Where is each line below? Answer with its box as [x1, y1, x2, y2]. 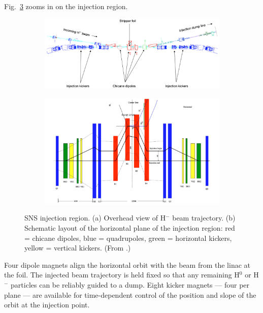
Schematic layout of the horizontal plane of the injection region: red [24, 223, 235, 233]
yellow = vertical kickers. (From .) [24, 242, 131, 253]
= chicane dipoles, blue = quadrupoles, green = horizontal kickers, [24, 232, 232, 243]
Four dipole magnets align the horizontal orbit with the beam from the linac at [4, 259, 251, 270]
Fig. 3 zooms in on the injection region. [4, 1, 128, 11]
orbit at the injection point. [4, 299, 90, 310]
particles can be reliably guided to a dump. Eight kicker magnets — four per [11, 279, 250, 290]
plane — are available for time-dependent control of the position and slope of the [4, 289, 256, 300]
